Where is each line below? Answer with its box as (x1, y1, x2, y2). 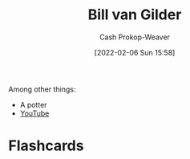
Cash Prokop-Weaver (99, 32, 171, 42)
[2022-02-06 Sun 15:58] (94, 47, 176, 57)
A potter (19, 100, 47, 109)
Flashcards (8, 137, 84, 155)
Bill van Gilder (87, 6, 182, 24)
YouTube (19, 108, 50, 118)
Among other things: (8, 84, 76, 94)
